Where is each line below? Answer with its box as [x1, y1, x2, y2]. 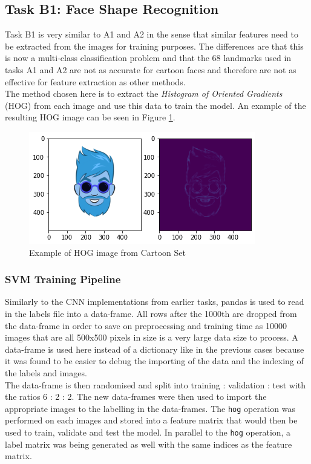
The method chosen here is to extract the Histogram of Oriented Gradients [5, 87, 283, 100]
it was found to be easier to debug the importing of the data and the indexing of [5, 355, 304, 367]
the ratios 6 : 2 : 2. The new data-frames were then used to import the [5, 390, 267, 403]
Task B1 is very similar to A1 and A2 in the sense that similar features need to [5, 28, 299, 41]
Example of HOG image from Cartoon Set [29, 246, 186, 258]
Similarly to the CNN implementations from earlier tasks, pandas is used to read [5, 295, 304, 308]
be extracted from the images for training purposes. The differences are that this [5, 39, 304, 52]
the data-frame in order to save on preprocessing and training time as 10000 [5, 319, 287, 332]
